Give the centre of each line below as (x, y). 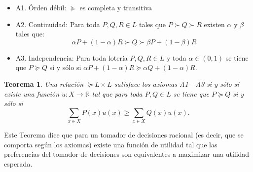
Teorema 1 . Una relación (44, 84)
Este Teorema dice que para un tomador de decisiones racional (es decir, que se (124, 135)
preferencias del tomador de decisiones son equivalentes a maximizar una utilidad (127, 154)
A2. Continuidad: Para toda (58, 24)
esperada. (18, 163)
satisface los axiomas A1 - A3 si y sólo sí (177, 84)
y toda (176, 57)
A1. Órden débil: (41, 7)
